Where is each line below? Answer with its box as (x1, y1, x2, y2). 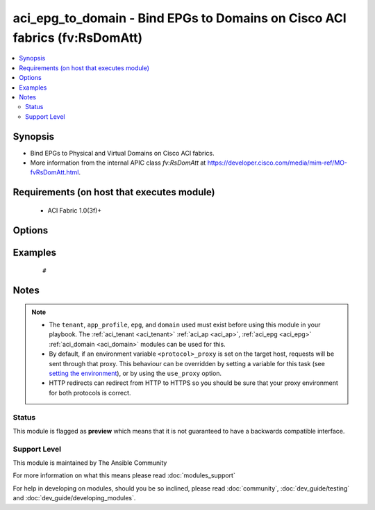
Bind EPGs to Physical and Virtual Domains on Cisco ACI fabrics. (30, 149, 215, 157)
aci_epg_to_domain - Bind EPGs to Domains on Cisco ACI (12, 10, 347, 26)
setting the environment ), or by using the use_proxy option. (49, 369, 222, 377)
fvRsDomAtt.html (30, 168, 79, 176)
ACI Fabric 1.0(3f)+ (47, 206, 102, 215)
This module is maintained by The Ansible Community (12, 459, 167, 467)
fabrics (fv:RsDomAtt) (12, 30, 143, 45)
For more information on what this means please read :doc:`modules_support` (12, 471, 235, 479)
